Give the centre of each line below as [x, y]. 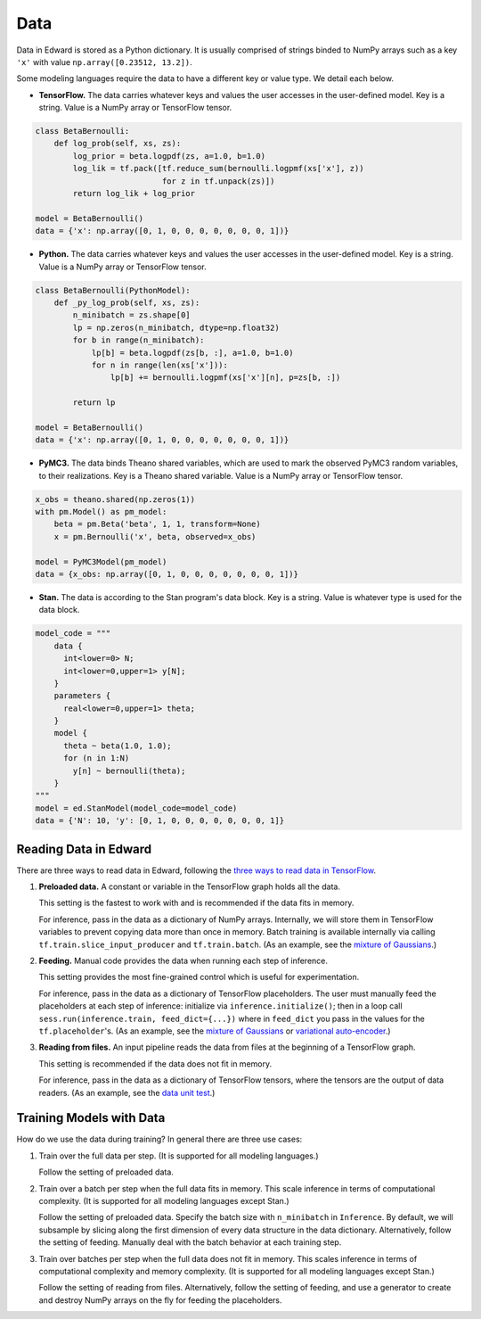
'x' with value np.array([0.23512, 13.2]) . [105, 62]
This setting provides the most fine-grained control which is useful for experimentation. [199, 977]
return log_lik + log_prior [134, 194]
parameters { [82, 696]
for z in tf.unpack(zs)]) [218, 181]
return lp [94, 403]
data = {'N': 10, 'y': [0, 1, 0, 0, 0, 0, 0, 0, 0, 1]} [160, 821]
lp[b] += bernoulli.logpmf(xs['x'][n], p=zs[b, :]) [225, 378]
